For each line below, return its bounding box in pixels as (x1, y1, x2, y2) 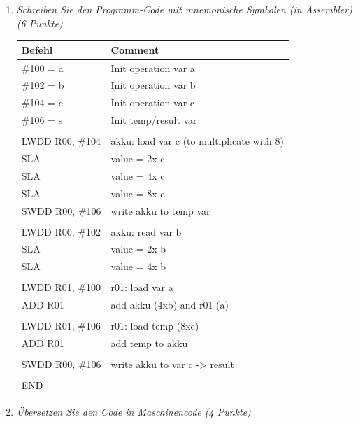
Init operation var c (110, 95, 195, 110)
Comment (110, 42, 159, 57)
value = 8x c (110, 185, 165, 200)
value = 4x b (110, 259, 166, 274)
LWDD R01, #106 (21, 318, 101, 333)
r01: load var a (110, 280, 173, 295)
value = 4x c (110, 168, 165, 183)
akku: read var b (110, 224, 182, 239)
